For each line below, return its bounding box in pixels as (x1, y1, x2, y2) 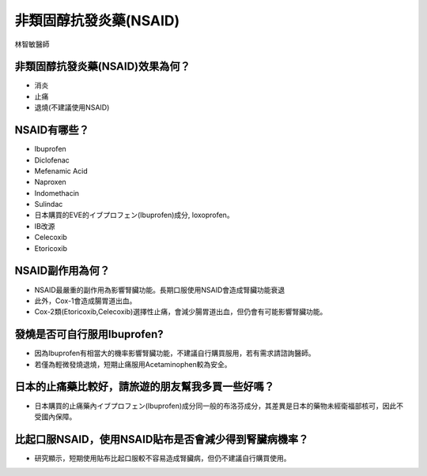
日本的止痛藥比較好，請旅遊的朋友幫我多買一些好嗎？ (14, 380, 274, 394)
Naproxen (34, 178, 66, 187)
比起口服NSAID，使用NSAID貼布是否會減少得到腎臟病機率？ (14, 433, 309, 446)
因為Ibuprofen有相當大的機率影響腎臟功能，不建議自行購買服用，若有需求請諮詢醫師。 (34, 348, 316, 358)
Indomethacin (34, 188, 79, 197)
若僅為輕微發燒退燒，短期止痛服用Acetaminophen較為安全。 (34, 359, 232, 369)
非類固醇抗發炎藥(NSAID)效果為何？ (14, 60, 191, 73)
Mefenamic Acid (34, 166, 89, 175)
